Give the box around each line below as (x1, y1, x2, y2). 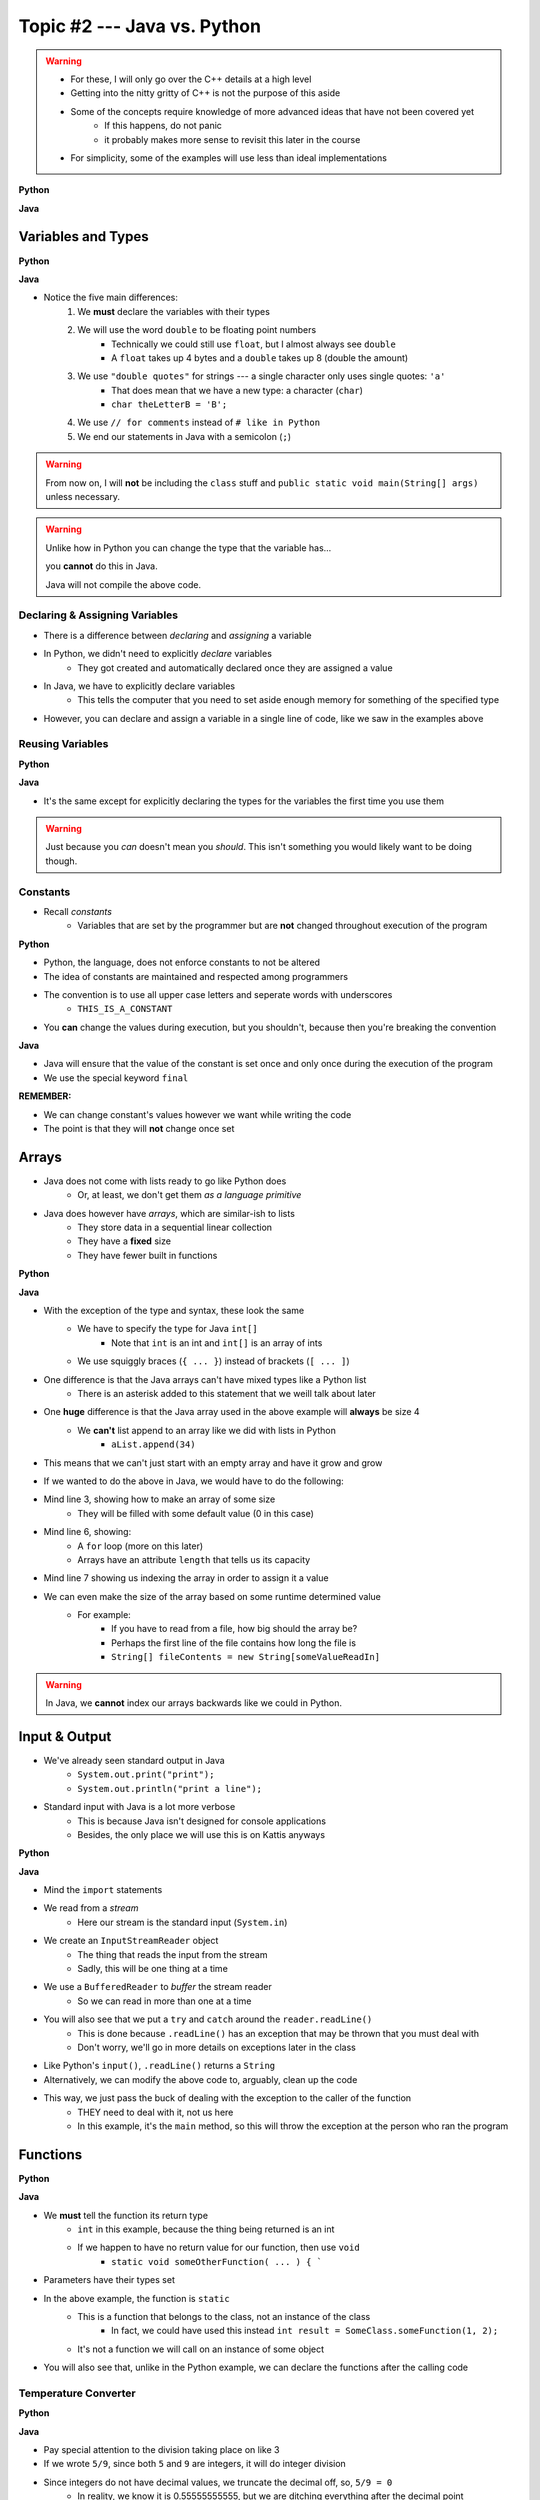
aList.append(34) (111, 1439, 196, 1450)
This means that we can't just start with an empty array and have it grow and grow (43, 1456, 383, 1469)
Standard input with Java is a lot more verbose (43, 1801, 236, 1813)
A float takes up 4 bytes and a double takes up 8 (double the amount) (111, 351, 409, 364)
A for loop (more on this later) (77, 1540, 204, 1552)
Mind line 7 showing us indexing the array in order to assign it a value (43, 1572, 329, 1584)
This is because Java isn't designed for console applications (77, 1815, 327, 1827)
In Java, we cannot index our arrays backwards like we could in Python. (45, 1697, 342, 1709)
